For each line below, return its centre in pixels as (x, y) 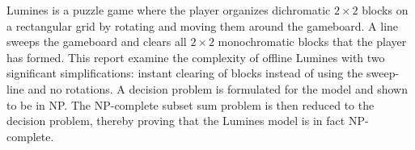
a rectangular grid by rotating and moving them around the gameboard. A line (203, 25)
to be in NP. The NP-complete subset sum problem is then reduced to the (191, 104)
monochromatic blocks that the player (312, 42)
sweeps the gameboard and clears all (97, 42)
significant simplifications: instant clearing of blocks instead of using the (185, 73)
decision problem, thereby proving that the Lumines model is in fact (176, 121)
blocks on (385, 10)
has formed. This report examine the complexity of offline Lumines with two (196, 57)
